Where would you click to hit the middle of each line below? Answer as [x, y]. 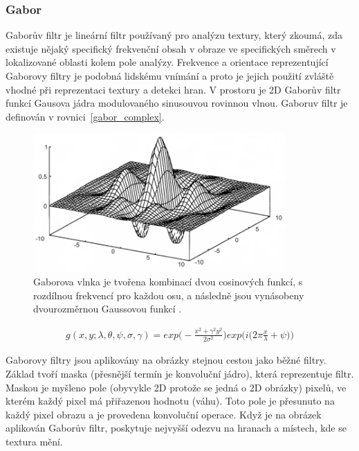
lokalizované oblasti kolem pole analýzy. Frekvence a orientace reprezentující [167, 62]
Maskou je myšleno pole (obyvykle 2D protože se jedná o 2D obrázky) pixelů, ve [176, 387]
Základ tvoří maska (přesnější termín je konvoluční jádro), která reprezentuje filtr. [180, 374]
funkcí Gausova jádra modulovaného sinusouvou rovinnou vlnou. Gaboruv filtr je [177, 103]
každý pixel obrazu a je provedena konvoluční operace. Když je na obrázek [164, 414]
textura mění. [34, 442]
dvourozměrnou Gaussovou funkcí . [108, 309]
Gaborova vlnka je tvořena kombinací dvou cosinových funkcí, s [168, 281]
